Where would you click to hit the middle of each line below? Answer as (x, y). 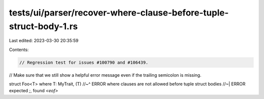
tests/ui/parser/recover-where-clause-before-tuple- (119, 13)
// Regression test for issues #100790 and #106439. (84, 62)
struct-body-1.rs (44, 26)
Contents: (19, 49)
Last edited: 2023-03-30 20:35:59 (44, 41)
